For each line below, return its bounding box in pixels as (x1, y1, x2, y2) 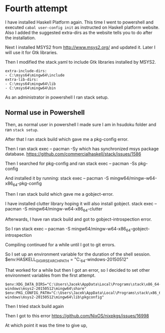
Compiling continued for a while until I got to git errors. (5, 242, 116, 248)
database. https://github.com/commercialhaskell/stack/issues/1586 (5, 151, 141, 157)
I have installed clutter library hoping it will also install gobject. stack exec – (5, 201, 157, 206)
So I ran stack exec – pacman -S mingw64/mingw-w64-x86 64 (5, 226, 131, 233)
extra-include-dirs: (5, 68, 48, 74)
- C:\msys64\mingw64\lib (5, 81, 56, 86)
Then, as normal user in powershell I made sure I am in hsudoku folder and (5, 121, 156, 128)
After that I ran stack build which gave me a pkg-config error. (5, 136, 129, 142)
